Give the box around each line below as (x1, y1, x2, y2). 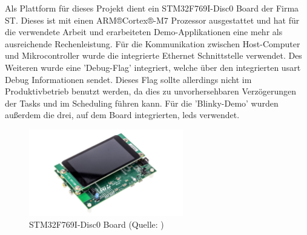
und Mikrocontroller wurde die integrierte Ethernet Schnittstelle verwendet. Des (5, 49, 302, 62)
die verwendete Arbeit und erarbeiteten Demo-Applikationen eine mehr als (5, 25, 283, 38)
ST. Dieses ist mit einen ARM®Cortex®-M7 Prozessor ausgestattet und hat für (5, 13, 300, 26)
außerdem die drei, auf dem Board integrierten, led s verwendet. (5, 108, 240, 121)
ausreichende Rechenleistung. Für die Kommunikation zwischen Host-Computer (5, 37, 300, 50)
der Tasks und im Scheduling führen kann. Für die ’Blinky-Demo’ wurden (5, 96, 279, 109)
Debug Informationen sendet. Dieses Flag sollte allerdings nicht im (5, 73, 252, 85)
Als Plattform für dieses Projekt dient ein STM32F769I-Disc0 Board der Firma (5, 2, 299, 14)
